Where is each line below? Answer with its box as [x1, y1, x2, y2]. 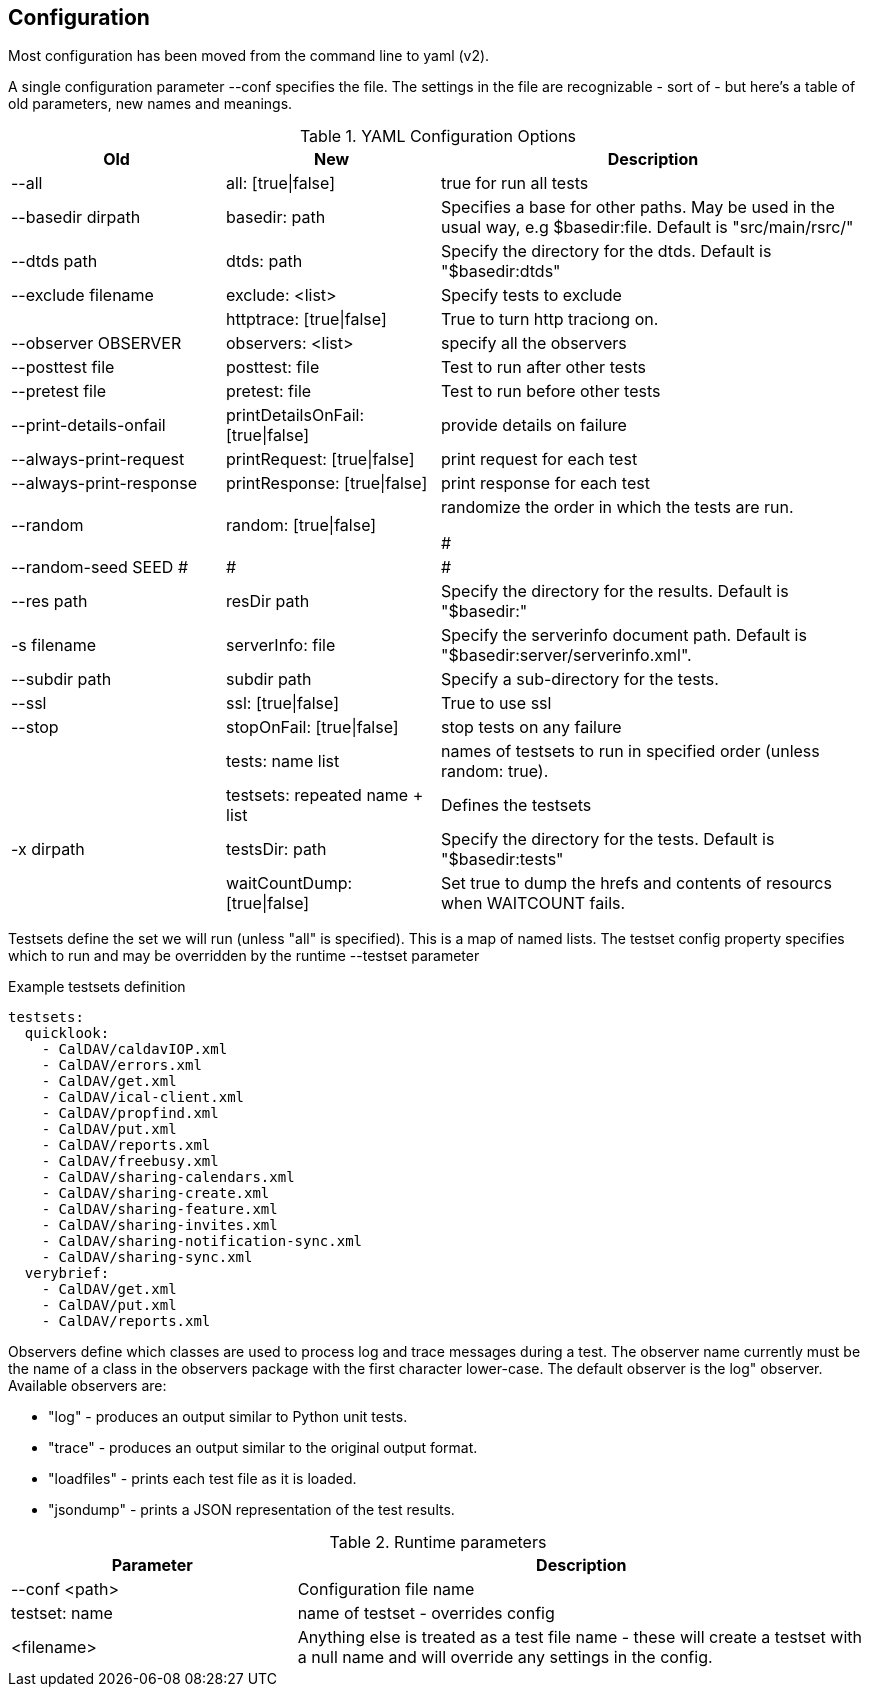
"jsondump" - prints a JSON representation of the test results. [48, 1501, 455, 1519]
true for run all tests [441, 173, 589, 194]
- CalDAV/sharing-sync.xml [41, 1249, 253, 1266]
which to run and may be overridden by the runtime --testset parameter [8, 947, 480, 965]
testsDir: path [226, 839, 327, 860]
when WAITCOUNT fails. [441, 893, 626, 914]
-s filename [11, 635, 97, 656]
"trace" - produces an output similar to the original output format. [48, 1439, 478, 1457]
